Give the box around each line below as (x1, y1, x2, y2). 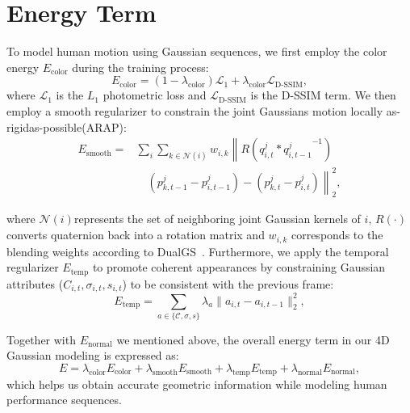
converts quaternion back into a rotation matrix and (6, 226, 265, 243)
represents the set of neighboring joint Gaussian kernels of (73, 210, 361, 227)
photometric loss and (102, 86, 207, 103)
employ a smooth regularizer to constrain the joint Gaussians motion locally (6, 102, 383, 119)
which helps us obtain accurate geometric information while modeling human (6, 375, 387, 392)
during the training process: (72, 58, 209, 75)
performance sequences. (6, 391, 122, 408)
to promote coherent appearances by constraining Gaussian (92, 259, 386, 276)
